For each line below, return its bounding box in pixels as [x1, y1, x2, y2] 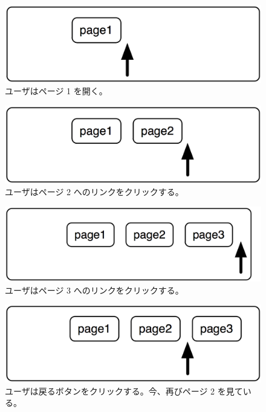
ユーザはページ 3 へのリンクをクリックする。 [5, 283, 184, 296]
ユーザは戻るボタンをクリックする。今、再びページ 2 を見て [5, 384, 243, 397]
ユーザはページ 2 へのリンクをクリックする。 [5, 185, 184, 198]
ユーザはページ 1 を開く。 [5, 85, 108, 97]
